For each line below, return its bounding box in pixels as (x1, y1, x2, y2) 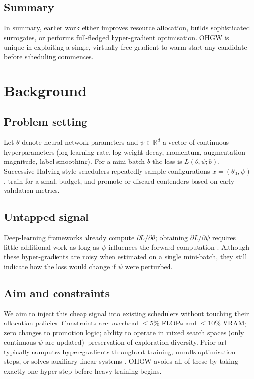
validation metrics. (4, 185, 60, 195)
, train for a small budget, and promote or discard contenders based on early (4, 175, 235, 186)
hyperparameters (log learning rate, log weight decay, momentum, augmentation (4, 146, 246, 157)
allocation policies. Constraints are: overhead (4, 318, 139, 328)
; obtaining (155, 232, 188, 242)
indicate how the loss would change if (4, 261, 116, 271)
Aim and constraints (4, 285, 110, 300)
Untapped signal (4, 209, 89, 224)
